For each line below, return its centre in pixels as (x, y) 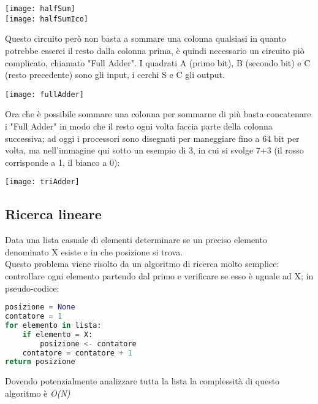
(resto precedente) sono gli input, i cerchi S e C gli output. (115, 75)
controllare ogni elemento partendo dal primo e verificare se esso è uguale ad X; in (159, 275)
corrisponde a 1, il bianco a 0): (62, 162)
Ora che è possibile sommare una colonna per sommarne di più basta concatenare (158, 114)
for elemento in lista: (53, 325)
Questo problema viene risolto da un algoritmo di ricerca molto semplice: (142, 264)
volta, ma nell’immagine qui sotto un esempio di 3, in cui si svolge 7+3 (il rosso (154, 150)
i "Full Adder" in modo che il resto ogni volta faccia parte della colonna (139, 126)
